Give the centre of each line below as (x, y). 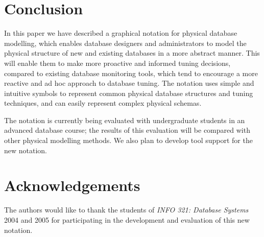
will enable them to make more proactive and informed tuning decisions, (117, 63)
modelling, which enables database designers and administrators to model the (125, 43)
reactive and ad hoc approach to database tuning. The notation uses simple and (129, 83)
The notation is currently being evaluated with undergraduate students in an (125, 120)
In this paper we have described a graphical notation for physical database (121, 33)
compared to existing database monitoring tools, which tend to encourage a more (131, 73)
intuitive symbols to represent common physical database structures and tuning (129, 93)
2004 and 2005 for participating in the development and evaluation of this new (127, 219)
